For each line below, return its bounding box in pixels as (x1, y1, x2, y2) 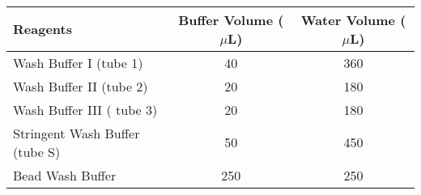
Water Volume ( (300, 10, 406, 29)
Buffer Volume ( (178, 10, 284, 29)
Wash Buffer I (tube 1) (13, 53, 143, 72)
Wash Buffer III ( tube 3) (13, 100, 158, 119)
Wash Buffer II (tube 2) (13, 76, 148, 95)
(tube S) (13, 142, 61, 161)
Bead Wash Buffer (13, 165, 117, 184)
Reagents (13, 19, 72, 39)
